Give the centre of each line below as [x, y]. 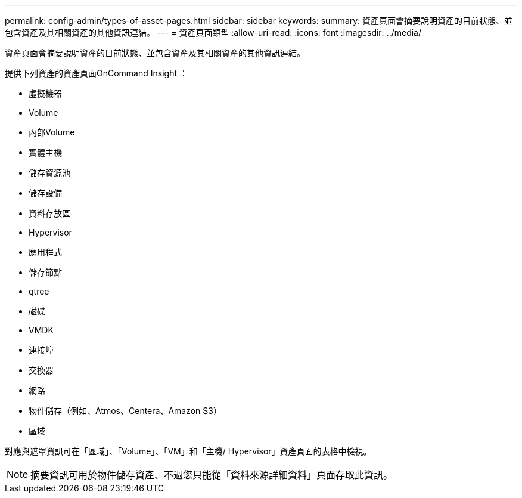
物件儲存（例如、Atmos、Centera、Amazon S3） [125, 411]
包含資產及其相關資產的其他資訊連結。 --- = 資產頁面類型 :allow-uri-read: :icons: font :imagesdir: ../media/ [213, 33]
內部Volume [52, 132]
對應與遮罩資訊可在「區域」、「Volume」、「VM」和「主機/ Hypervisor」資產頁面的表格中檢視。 [188, 451]
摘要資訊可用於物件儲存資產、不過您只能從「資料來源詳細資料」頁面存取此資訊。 [212, 475]
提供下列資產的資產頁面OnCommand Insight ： [96, 73]
